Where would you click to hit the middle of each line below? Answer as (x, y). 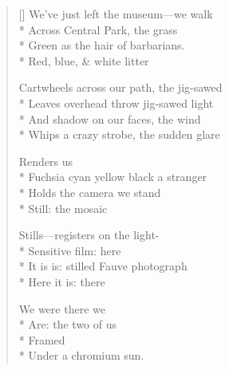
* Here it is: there (62, 281)
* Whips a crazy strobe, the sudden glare (119, 134)
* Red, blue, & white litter (84, 60)
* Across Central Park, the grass (98, 29)
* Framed (42, 339)
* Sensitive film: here (70, 250)
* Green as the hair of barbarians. (102, 45)
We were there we (62, 308)
